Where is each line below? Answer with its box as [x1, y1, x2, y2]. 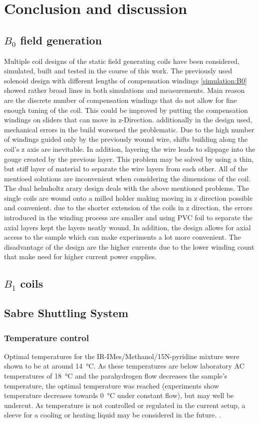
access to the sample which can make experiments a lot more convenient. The [4, 232, 241, 242]
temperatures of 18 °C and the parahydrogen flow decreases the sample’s [4, 371, 228, 381]
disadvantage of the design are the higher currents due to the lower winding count [4, 241, 255, 252]
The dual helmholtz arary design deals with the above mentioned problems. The [4, 183, 250, 193]
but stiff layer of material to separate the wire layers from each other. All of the [4, 163, 248, 174]
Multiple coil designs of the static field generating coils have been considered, [4, 55, 240, 66]
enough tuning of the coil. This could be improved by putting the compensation [4, 104, 248, 115]
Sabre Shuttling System [4, 305, 129, 321]
